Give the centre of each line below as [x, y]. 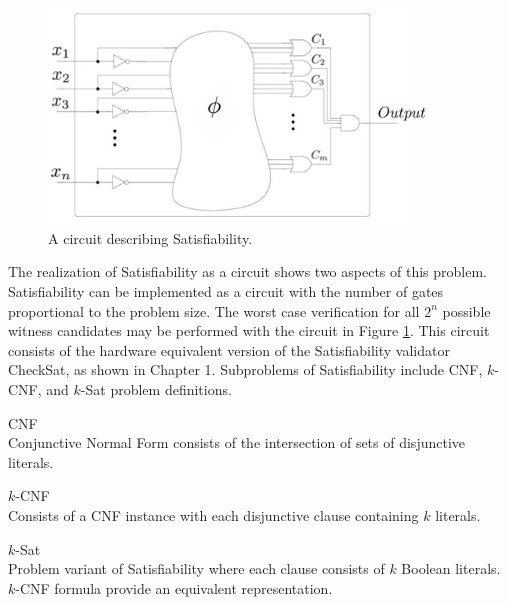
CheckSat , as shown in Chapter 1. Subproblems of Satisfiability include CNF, [245, 369]
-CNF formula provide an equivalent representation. [174, 587]
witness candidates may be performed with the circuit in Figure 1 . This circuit [249, 330]
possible [466, 310]
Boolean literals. [451, 568]
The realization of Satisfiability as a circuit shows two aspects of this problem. [247, 271]
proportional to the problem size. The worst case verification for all [214, 310]
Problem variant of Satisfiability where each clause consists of [196, 568]
